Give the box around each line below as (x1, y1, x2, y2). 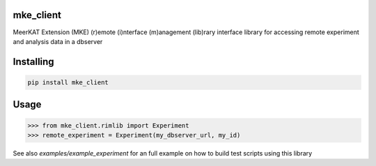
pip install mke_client (27, 78, 109, 86)
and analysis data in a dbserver (13, 37, 103, 45)
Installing (13, 56, 55, 68)
